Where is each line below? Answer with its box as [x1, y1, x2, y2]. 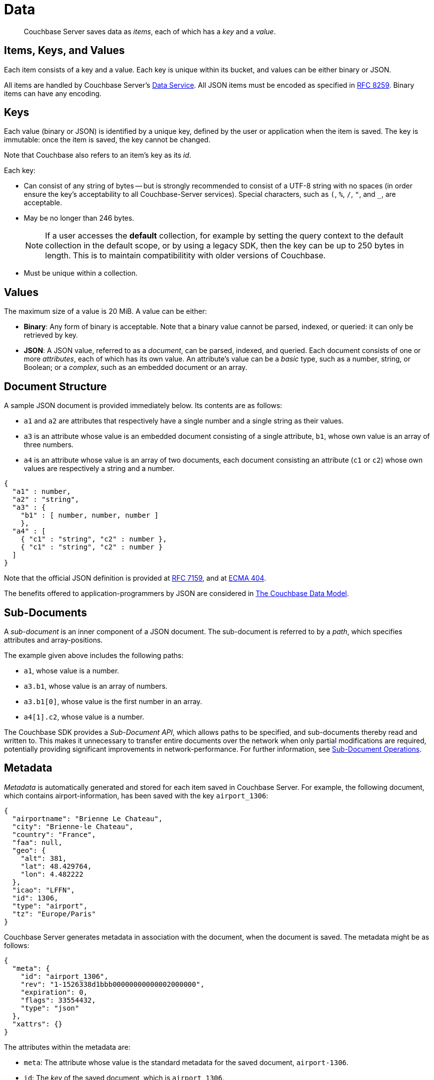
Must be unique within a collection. [24, 269, 138, 278]
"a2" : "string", [12, 495, 79, 504]
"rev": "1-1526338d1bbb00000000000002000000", [20, 980, 205, 988]
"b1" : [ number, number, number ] [20, 511, 159, 520]
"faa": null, [12, 838, 63, 846]
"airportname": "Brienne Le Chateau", [12, 814, 163, 823]
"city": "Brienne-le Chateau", [12, 822, 134, 831]
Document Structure [4, 380, 107, 393]
